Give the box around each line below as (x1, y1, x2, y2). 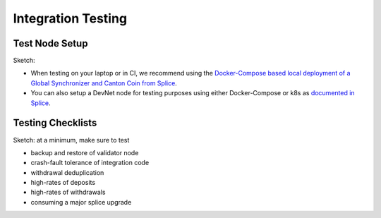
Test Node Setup (13, 37, 88, 49)
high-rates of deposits (30, 178, 95, 187)
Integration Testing (13, 11, 127, 26)
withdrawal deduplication (30, 168, 104, 176)
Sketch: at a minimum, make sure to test (13, 135, 130, 144)
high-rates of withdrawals (30, 188, 106, 197)
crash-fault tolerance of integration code (30, 159, 150, 167)
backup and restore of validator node (30, 148, 139, 157)
